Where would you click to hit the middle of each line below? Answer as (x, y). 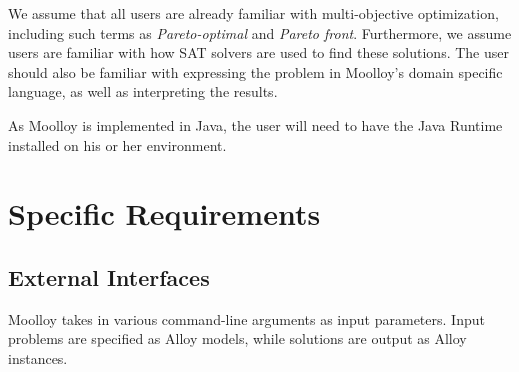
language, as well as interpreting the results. (143, 91)
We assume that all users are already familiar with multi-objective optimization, (253, 13)
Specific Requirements (164, 213)
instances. (38, 357)
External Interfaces (109, 276)
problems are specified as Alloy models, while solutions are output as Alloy (237, 338)
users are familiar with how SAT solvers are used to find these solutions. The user (259, 52)
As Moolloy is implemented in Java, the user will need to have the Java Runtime (255, 124)
